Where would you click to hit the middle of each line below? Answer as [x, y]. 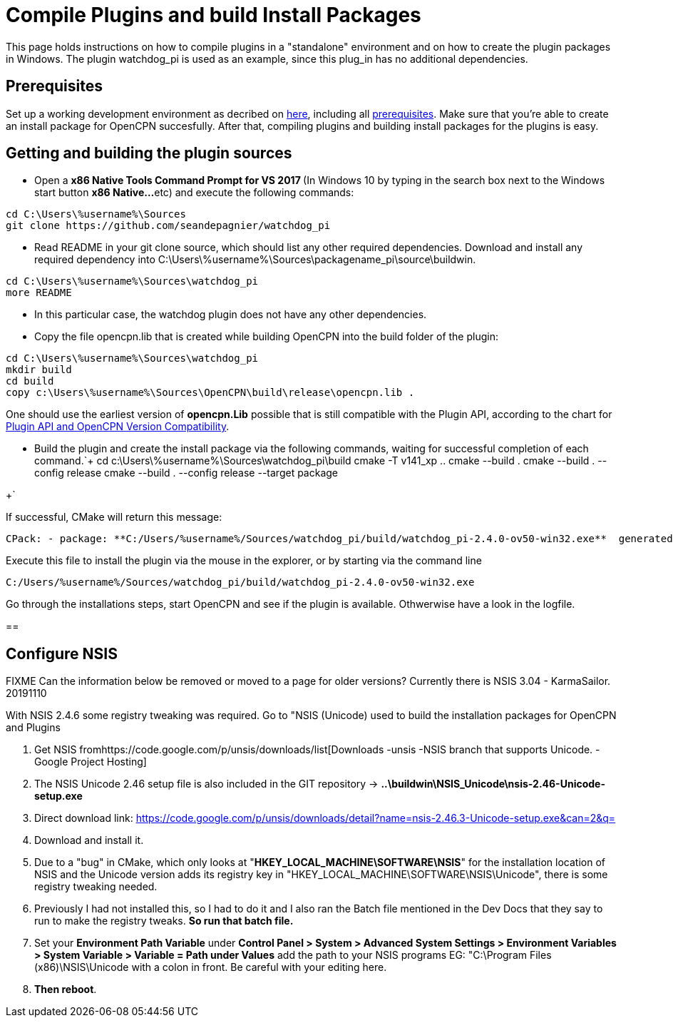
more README [39, 293]
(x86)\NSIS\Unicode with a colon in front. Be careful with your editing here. [211, 967]
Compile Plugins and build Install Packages [214, 15]
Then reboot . [66, 989]
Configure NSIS [62, 653]
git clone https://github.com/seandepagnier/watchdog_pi [168, 226]
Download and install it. [89, 840]
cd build [30, 381]
